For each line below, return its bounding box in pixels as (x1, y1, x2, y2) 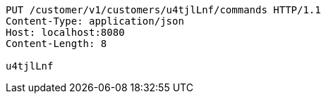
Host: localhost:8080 (6, 27, 125, 38)
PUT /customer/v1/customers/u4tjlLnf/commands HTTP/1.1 (6, 4, 321, 15)
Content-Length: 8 (6, 38, 107, 49)
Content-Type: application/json (6, 15, 184, 27)
